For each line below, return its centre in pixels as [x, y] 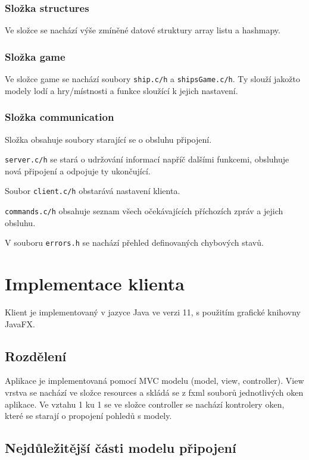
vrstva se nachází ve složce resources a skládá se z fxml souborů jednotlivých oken [154, 392]
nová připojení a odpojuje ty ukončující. [78, 170]
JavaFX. [20, 323]
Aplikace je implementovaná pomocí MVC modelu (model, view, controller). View [154, 381]
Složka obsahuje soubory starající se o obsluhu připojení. [108, 139]
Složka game [35, 56]
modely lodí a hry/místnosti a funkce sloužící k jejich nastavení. [121, 90]
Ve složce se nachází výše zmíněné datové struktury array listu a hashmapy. [143, 30]
